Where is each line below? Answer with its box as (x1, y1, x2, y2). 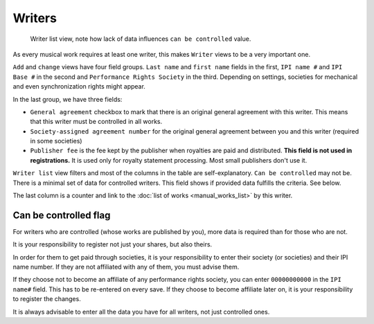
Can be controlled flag (12, 209, 111, 221)
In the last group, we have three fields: (12, 95, 123, 103)
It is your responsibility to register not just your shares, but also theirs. (12, 240, 213, 249)
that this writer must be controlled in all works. (30, 118, 163, 126)
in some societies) (30, 137, 82, 145)
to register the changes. (12, 295, 81, 303)
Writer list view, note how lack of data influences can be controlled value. (30, 35, 251, 43)
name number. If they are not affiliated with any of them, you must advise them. (12, 263, 240, 271)
